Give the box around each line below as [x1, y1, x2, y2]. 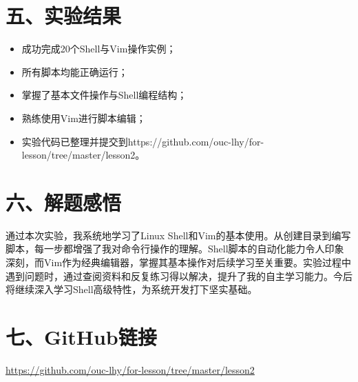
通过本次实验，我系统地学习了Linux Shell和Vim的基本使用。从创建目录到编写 [6, 228, 351, 242]
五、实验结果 [6, 1, 122, 30]
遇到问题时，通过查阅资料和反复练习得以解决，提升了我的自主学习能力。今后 [6, 268, 352, 283]
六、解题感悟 [6, 188, 122, 216]
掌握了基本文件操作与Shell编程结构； [21, 88, 187, 102]
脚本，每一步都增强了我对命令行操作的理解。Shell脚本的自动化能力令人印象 [6, 241, 344, 256]
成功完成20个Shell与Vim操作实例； [21, 41, 176, 56]
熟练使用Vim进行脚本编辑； [21, 110, 146, 125]
